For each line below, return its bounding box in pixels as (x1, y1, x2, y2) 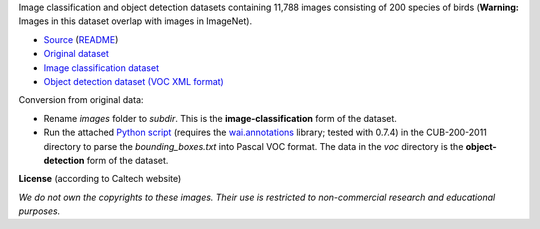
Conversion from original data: (18, 94, 144, 106)
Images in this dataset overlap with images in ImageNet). (18, 15, 253, 27)
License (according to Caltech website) (18, 173, 182, 185)
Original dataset (43, 48, 110, 60)
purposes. (18, 205, 61, 217)
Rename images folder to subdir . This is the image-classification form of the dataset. (43, 112, 397, 124)
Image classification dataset (43, 61, 160, 74)
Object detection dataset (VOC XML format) (43, 75, 224, 87)
